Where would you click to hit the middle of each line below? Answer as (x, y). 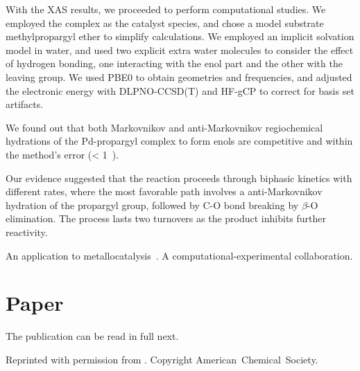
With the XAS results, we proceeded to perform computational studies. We (166, 9)
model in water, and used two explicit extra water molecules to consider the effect (180, 49)
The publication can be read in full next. (92, 336)
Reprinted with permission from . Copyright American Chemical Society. (162, 359)
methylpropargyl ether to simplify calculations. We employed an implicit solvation (180, 36)
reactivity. (27, 232)
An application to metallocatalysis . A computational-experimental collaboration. (179, 255)
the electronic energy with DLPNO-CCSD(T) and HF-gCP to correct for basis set (180, 90)
